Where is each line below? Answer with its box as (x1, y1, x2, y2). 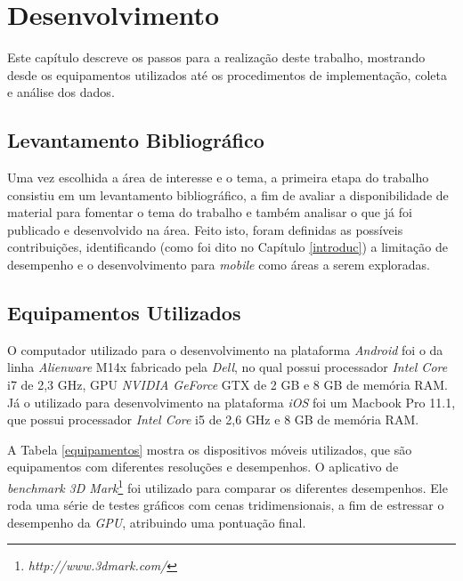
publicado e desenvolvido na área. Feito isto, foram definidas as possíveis (7, 220, 403, 238)
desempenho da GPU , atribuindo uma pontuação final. (7, 512, 306, 531)
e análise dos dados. (7, 83, 115, 101)
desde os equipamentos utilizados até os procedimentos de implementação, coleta (7, 65, 447, 84)
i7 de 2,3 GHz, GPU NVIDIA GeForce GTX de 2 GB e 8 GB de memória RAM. (7, 375, 448, 394)
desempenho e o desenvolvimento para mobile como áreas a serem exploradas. (7, 255, 431, 274)
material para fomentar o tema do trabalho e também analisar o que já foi (7, 203, 412, 222)
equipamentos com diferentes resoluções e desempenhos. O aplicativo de (7, 457, 399, 476)
